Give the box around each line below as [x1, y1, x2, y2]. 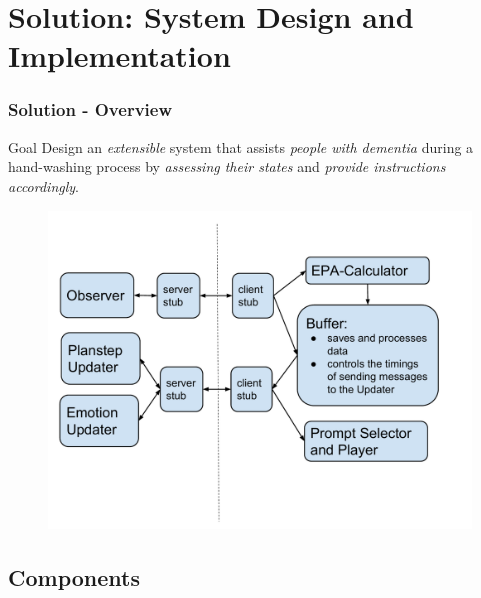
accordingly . [8, 175, 80, 196]
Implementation [8, 35, 231, 76]
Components [8, 561, 140, 592]
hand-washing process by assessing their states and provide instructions [8, 156, 446, 177]
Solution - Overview [8, 97, 173, 122]
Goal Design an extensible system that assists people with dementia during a [8, 136, 474, 157]
